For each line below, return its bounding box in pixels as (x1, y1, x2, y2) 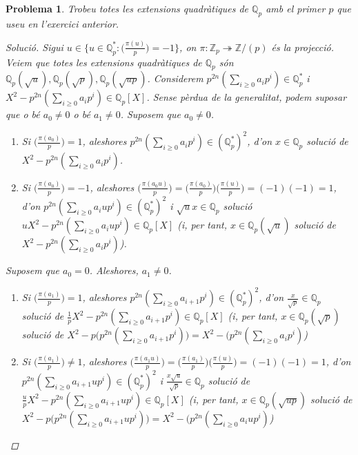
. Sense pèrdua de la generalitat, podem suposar (146, 90, 347, 104)
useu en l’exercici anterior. (6, 16, 119, 30)
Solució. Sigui (6, 39, 63, 54)
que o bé (6, 107, 40, 122)
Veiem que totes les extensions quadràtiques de (6, 55, 202, 69)
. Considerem (147, 71, 203, 86)
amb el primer (266, 1, 326, 15)
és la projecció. (271, 39, 334, 54)
